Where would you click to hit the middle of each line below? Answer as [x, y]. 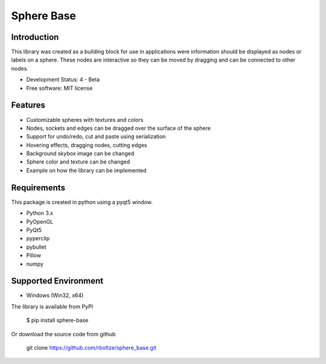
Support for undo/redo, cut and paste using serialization [96, 136]
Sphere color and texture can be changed [78, 162]
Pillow [34, 255]
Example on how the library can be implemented [86, 170]
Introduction [35, 37]
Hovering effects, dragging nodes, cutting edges [87, 145]
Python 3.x [40, 213]
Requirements [38, 187]
